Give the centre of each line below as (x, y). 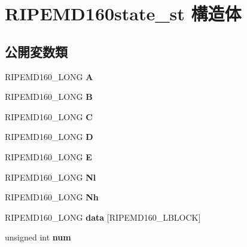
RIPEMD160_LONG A (49, 76)
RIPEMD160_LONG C (49, 116)
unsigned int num (38, 237)
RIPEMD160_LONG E (48, 156)
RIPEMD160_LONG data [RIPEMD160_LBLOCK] (103, 217)
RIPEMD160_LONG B (49, 97)
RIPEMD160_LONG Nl (51, 177)
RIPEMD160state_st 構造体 (123, 13)
